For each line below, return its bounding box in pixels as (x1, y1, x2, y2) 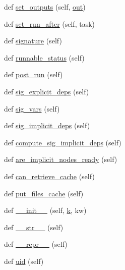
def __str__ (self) (4, 222, 64, 232)
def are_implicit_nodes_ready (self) (4, 154, 117, 165)
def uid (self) (4, 255, 44, 266)
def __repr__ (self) (4, 239, 68, 249)
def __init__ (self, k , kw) (4, 205, 87, 215)
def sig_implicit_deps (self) (4, 120, 90, 131)
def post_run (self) (4, 69, 63, 80)
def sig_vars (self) (4, 103, 60, 114)
